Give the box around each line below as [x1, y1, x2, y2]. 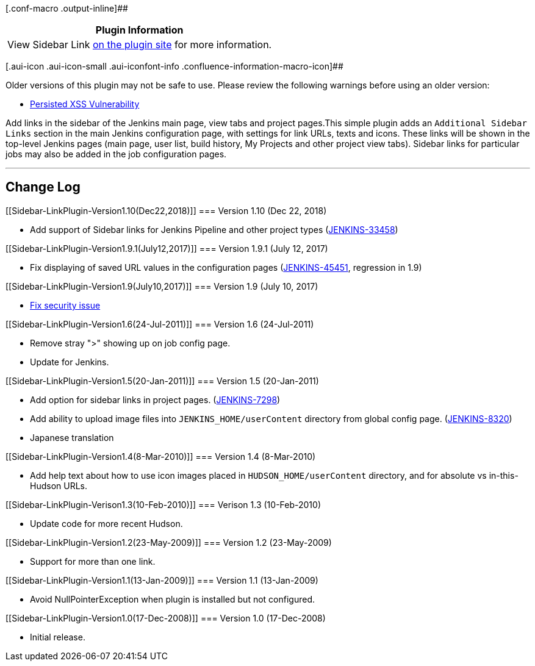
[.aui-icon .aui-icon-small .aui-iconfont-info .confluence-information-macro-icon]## [5, 61, 343, 71]
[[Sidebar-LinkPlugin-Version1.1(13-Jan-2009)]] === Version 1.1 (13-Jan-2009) [5, 575, 318, 585]
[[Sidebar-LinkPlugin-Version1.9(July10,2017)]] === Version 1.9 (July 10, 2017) [5, 281, 318, 292]
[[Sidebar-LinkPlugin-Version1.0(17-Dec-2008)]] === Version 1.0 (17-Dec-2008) [5, 612, 326, 623]
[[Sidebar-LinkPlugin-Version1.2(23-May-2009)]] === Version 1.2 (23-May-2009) [5, 537, 332, 548]
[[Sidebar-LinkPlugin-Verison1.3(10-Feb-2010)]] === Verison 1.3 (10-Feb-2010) [5, 499, 321, 510]
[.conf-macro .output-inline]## [5, 3, 128, 13]
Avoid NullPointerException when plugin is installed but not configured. [30, 593, 315, 604]
